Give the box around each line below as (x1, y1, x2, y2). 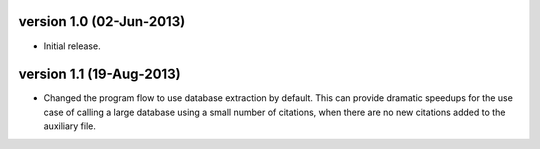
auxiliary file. (43, 120, 97, 132)
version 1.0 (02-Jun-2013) (18, 13, 186, 30)
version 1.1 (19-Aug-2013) (18, 66, 181, 83)
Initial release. (43, 40, 101, 52)
